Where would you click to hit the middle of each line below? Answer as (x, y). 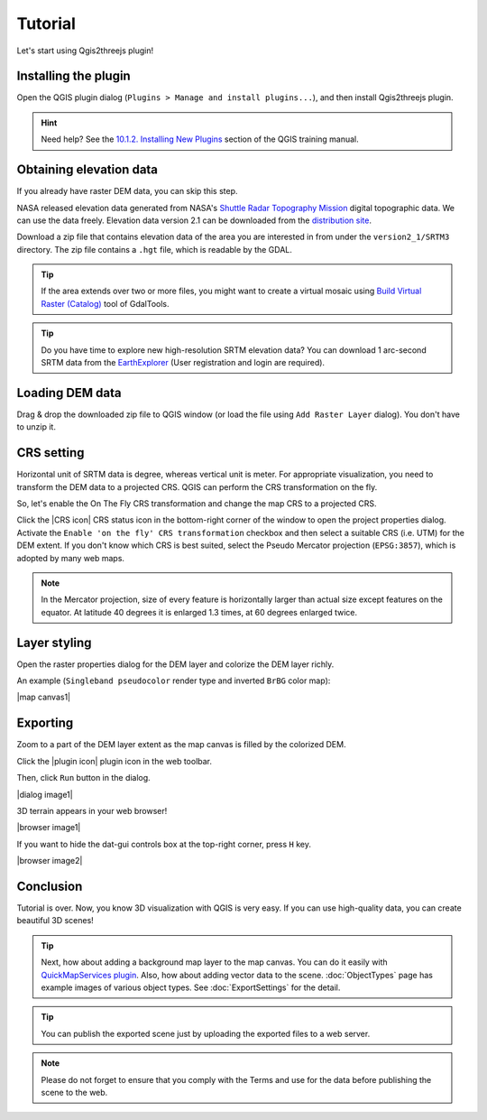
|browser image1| (49, 828)
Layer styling (54, 642)
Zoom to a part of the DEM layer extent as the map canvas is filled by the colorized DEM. (181, 745)
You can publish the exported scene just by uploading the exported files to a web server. (206, 1033)
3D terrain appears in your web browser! (92, 810)
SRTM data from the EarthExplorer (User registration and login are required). (183, 363)
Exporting (45, 723)
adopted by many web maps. (71, 558)
